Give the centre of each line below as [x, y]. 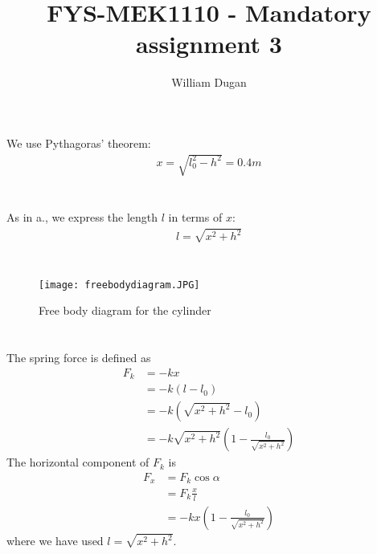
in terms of [195, 217]
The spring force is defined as [79, 358]
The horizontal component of [78, 462]
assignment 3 [209, 44]
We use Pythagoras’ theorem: [79, 143]
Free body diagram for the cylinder [125, 310]
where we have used [55, 540]
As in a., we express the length [82, 217]
